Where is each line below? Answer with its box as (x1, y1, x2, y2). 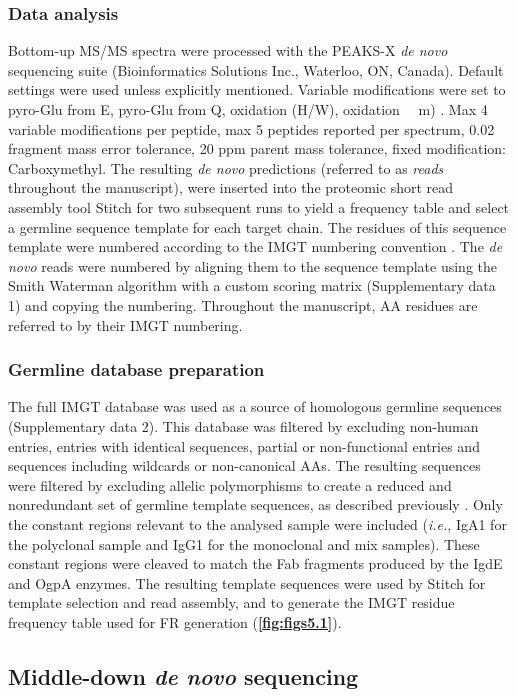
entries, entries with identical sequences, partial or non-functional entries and (8, 435, 480, 456)
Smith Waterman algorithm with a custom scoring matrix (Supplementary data (8, 275, 496, 296)
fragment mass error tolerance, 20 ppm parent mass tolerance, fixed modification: (8, 138, 506, 159)
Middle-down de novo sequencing (8, 660, 359, 691)
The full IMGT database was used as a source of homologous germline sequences (8, 396, 502, 417)
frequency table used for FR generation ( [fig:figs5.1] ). (8, 611, 342, 632)
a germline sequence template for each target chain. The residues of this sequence (8, 216, 507, 237)
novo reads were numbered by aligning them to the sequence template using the (8, 255, 497, 276)
